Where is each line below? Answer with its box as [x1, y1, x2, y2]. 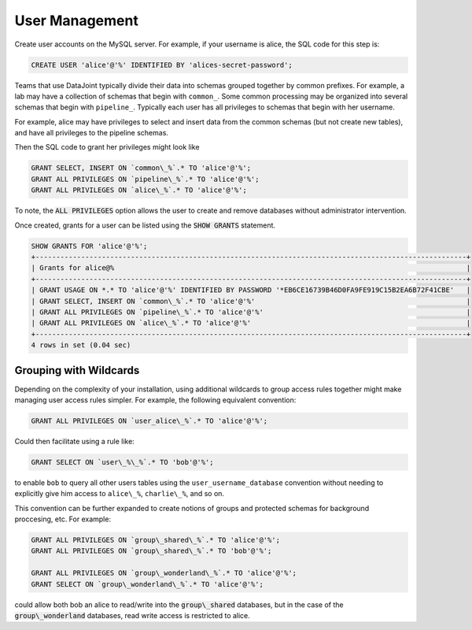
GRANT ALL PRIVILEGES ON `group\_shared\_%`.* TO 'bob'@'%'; [31, 547, 272, 555]
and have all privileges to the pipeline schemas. [14, 128, 169, 138]
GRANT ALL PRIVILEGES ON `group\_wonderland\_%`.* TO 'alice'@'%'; [31, 569, 297, 578]
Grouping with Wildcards [14, 363, 140, 377]
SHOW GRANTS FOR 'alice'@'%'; [31, 241, 148, 250]
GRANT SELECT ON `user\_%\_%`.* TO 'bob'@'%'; [31, 458, 214, 466]
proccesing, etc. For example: [14, 514, 112, 524]
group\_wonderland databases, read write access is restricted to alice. [14, 611, 251, 621]
